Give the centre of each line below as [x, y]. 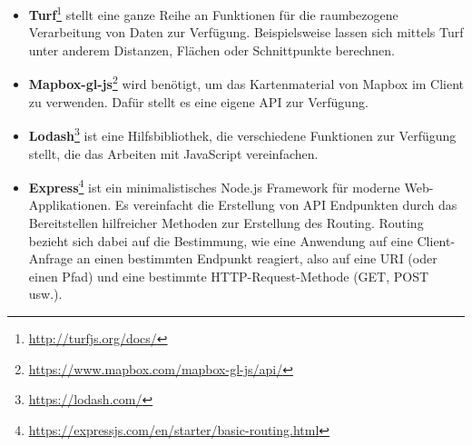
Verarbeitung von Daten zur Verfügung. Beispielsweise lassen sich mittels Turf [246, 32]
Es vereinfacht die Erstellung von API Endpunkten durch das [286, 205]
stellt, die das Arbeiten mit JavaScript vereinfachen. [173, 153]
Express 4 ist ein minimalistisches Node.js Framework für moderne [214, 186]
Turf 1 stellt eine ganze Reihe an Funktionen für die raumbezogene [213, 13]
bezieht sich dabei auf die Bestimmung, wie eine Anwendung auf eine [221, 240]
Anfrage [51, 258]
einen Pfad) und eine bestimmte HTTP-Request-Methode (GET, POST [229, 276]
